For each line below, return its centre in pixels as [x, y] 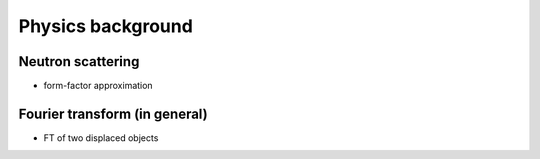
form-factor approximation [98, 86]
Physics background [106, 26]
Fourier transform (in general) [113, 113]
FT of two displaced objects [101, 137]
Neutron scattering [79, 61]
